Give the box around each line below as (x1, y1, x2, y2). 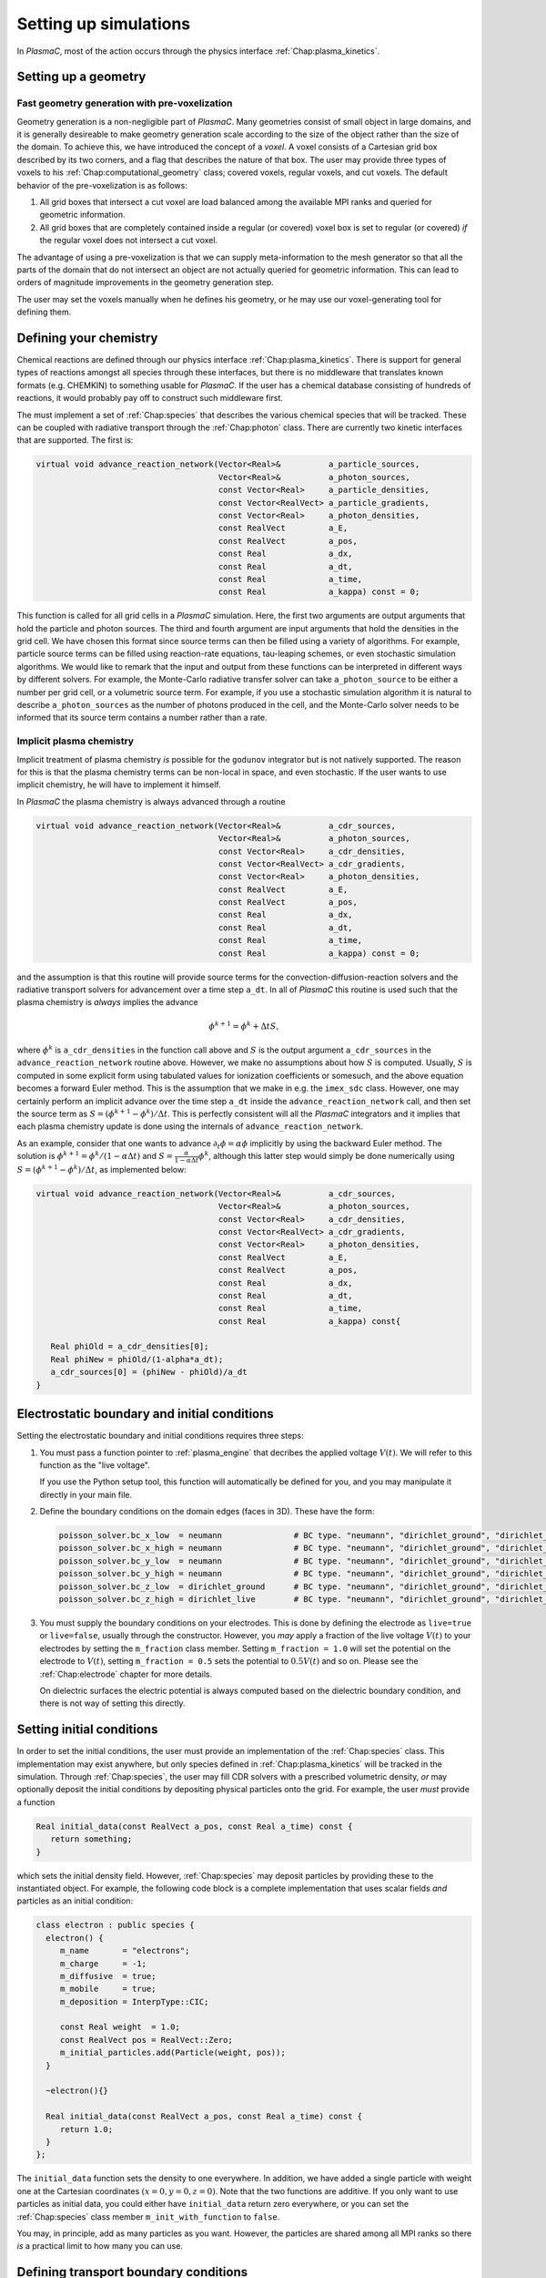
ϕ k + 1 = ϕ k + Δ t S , (208, 1019, 279, 1031)
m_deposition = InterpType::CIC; (59, 1996, 209, 2006)
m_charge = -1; (59, 1958, 147, 1968)
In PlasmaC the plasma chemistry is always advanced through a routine (16, 795, 286, 806)
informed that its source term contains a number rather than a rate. (16, 712, 268, 723)
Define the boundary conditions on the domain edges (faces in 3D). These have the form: (39, 1506, 375, 1517)
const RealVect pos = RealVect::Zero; (59, 2035, 234, 2045)
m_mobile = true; (59, 1984, 157, 1995)
